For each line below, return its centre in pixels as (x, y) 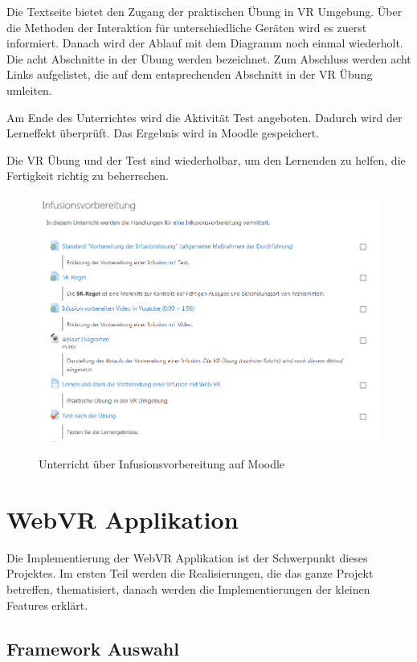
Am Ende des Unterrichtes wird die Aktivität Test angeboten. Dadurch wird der (204, 117)
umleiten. (29, 90)
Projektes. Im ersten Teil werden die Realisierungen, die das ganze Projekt (190, 573)
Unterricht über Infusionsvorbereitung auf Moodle (162, 464)
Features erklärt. (47, 605)
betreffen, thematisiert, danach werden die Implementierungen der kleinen (188, 589)
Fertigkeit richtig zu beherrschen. (88, 176)
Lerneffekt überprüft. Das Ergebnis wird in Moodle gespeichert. (163, 133)
